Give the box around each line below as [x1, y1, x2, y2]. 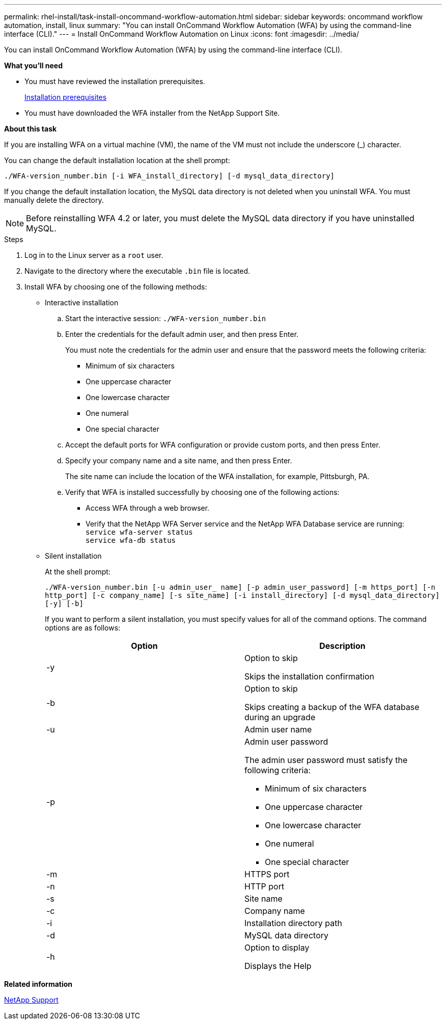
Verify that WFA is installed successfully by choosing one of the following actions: [65, 488, 340, 496]
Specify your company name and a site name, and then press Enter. [65, 456, 292, 465]
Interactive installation [45, 298, 119, 307]
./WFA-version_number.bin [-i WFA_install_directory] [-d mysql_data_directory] [4, 172, 335, 180]
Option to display [244, 942, 310, 953]
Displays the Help [244, 961, 312, 971]
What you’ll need [4, 61, 63, 70]
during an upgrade [244, 712, 316, 722]
